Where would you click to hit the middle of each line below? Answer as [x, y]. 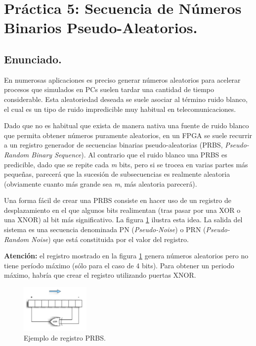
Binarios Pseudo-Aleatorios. [101, 27]
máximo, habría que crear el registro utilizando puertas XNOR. [100, 275]
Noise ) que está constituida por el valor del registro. [110, 239]
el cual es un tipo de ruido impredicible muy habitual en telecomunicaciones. [120, 109]
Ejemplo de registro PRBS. [65, 338]
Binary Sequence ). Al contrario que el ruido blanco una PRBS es [129, 154]
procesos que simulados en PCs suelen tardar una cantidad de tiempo [109, 89]
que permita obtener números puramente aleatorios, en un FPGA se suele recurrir [128, 135]
